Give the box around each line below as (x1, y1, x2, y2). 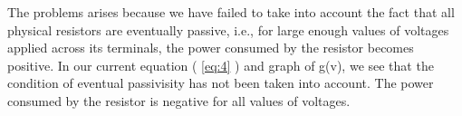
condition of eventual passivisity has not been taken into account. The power (7, 73, 434, 92)
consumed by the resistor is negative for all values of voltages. (7, 91, 351, 110)
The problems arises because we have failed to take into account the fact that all (7, 3, 455, 21)
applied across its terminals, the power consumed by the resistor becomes (7, 38, 414, 57)
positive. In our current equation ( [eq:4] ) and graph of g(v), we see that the (7, 55, 434, 74)
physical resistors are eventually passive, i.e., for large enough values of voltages (7, 20, 449, 39)
